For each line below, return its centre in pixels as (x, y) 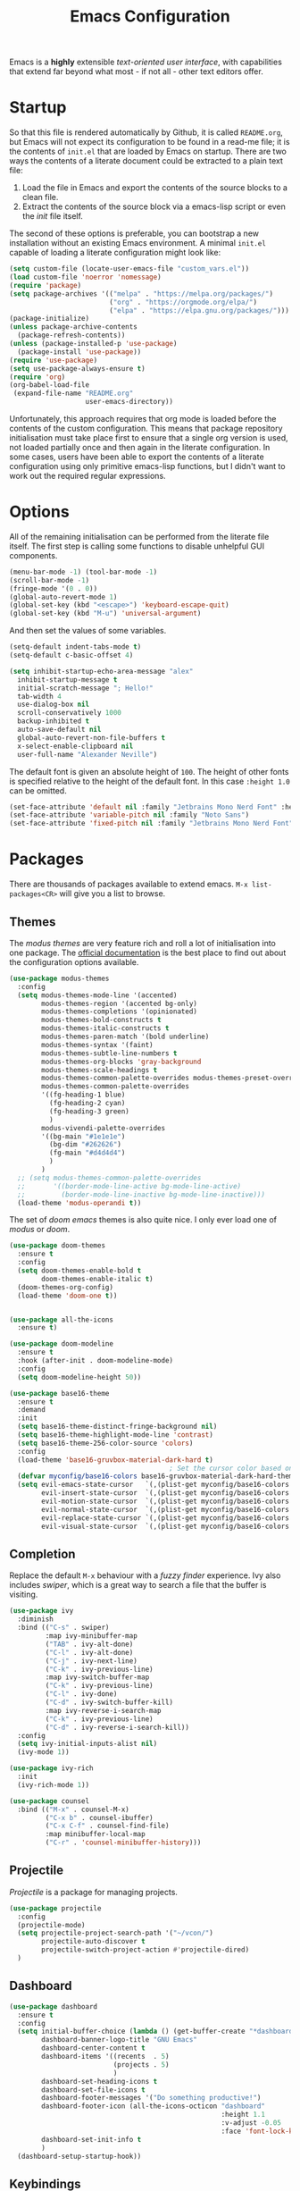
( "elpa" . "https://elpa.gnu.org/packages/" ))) (199, 310)
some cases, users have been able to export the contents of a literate (137, 457)
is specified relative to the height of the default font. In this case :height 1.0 (150, 781)
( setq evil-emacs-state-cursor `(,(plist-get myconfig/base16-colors (154, 1485)
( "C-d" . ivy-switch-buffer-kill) (109, 1702)
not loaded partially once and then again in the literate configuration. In (140, 447)
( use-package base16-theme (59, 1393)
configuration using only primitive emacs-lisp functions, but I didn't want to (147, 466)
